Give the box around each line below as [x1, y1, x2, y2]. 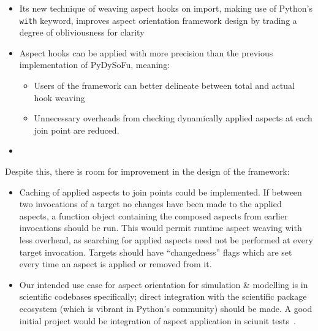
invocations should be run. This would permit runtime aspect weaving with [19, 221, 302, 234]
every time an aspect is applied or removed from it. [19, 257, 212, 270]
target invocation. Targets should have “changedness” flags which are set [19, 245, 292, 258]
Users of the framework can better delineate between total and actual [34, 79, 295, 92]
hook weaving [34, 91, 85, 104]
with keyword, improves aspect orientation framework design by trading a [19, 13, 297, 26]
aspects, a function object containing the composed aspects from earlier [19, 209, 288, 222]
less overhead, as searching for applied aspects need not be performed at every [19, 233, 313, 246]
